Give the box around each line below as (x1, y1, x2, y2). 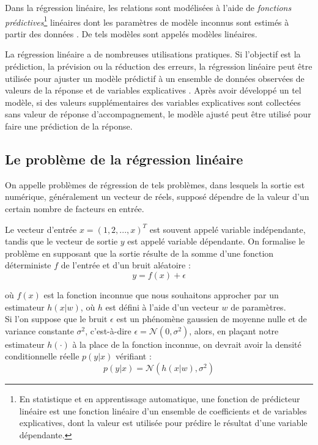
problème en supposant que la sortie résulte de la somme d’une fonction (5, 246, 274, 259)
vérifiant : (116, 350, 152, 362)
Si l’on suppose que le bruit (5, 312, 108, 325)
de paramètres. (231, 300, 286, 313)
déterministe (5, 259, 51, 271)
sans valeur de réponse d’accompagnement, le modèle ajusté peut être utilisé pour (5, 108, 311, 120)
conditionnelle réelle (5, 350, 79, 362)
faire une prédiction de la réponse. (5, 120, 133, 132)
